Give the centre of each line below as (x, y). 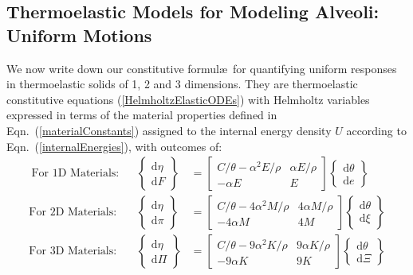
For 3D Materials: (73, 252)
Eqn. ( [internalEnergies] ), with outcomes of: (114, 146)
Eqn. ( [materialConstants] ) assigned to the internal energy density (169, 130)
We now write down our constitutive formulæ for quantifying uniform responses (202, 68)
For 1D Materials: (75, 174)
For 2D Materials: (73, 213)
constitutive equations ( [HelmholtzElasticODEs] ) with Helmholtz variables (188, 99)
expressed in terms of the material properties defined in (142, 115)
